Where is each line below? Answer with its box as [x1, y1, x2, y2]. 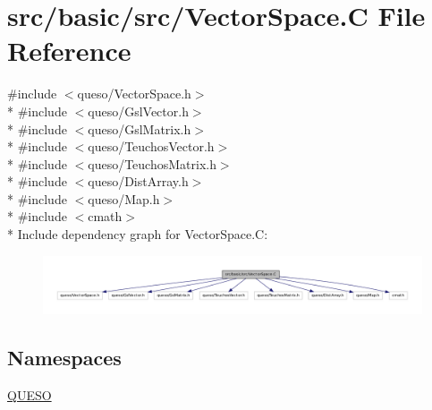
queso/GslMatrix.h [88, 119, 191, 138]
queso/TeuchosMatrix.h [88, 154, 216, 173]
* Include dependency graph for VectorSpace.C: [7, 225, 268, 243]
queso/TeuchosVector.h [88, 137, 215, 156]
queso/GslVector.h [88, 101, 189, 120]
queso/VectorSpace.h [77, 84, 191, 103]
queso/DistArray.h [88, 172, 189, 191]
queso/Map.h [88, 189, 160, 208]
